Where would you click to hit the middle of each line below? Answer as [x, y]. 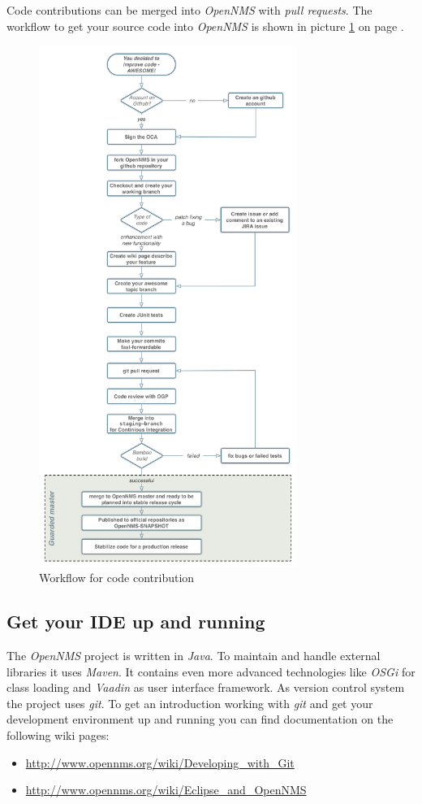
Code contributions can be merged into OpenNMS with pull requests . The [189, 10]
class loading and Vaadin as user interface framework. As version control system [206, 687]
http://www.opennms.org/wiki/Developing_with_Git [160, 762]
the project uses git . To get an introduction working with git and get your [190, 703]
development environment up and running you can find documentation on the [200, 719]
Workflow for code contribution [117, 578]
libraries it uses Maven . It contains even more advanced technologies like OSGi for [211, 671]
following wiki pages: [58, 734]
